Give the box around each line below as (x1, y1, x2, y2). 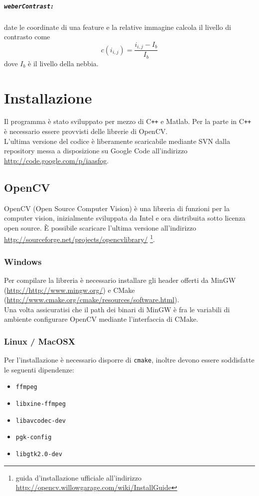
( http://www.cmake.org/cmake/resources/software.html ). (4, 294, 179, 305)
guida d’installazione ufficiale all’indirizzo (15, 472, 141, 483)
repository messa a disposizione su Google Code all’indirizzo (4, 145, 188, 156)
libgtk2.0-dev (15, 451, 62, 458)
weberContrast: (4, 2, 54, 10)
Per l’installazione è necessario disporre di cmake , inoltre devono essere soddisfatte (4, 355, 255, 365)
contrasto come (4, 31, 50, 42)
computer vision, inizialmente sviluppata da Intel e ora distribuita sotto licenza (4, 213, 246, 223)
